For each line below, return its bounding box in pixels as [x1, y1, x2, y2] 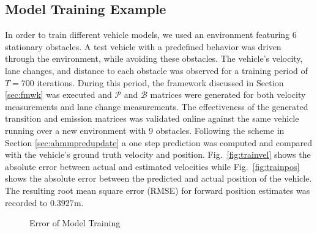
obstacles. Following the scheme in [155, 124, 285, 136]
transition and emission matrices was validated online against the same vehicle [5, 112, 299, 125]
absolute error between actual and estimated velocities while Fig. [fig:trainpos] [5, 160, 300, 172]
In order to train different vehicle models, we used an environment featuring [5, 28, 290, 41]
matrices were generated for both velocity [150, 88, 306, 101]
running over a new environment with [5, 124, 146, 136]
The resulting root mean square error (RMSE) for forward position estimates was [5, 183, 310, 196]
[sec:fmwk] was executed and [5, 88, 112, 101]
